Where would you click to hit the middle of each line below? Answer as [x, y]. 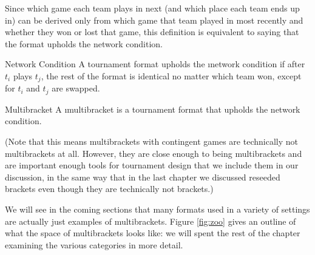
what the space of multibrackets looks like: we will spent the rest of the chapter [153, 233]
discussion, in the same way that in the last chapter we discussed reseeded [143, 177]
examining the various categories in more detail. [94, 244]
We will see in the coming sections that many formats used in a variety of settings [157, 209]
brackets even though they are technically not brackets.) [109, 189]
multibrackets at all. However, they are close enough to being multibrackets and [154, 153]
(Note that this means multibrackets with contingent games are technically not [151, 141]
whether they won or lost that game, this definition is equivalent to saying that [152, 32]
